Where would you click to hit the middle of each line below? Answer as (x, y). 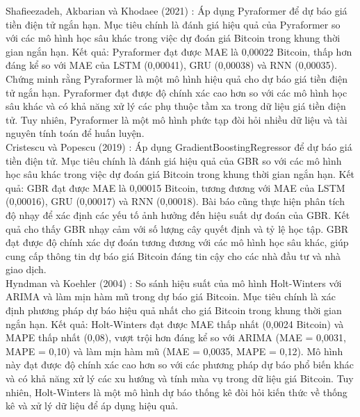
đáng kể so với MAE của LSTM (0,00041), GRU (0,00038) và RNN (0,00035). (171, 65)
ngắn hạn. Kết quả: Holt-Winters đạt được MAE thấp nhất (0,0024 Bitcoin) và (175, 324)
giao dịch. (26, 269)
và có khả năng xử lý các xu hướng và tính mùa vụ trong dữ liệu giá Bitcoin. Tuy (180, 378)
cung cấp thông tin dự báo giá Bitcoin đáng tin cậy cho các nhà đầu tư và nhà (173, 255)
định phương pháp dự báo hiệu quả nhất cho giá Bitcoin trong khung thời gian (174, 310)
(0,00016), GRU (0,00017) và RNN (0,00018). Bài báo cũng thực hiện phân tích (175, 201)
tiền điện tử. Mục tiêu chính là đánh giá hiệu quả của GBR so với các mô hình (174, 160)
